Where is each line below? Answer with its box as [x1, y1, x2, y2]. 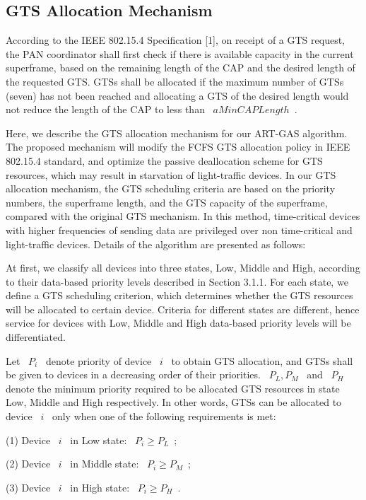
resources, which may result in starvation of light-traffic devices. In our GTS [6, 167, 336, 182]
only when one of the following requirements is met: [52, 409, 276, 424]
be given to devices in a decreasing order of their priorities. [6, 367, 261, 382]
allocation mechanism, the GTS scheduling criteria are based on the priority [6, 181, 336, 196]
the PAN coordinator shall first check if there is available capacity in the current [6, 46, 354, 61]
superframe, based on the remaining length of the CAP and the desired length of [6, 60, 355, 75]
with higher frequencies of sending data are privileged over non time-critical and [6, 222, 353, 237]
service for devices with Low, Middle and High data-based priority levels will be [6, 315, 351, 330]
